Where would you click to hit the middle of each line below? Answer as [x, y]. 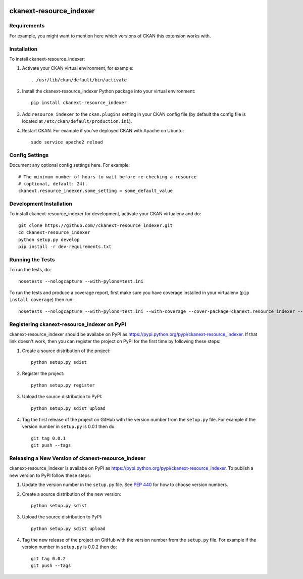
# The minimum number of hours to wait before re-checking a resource [108, 177]
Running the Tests [32, 259]
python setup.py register [63, 385]
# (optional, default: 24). [53, 184]
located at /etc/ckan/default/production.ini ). [77, 121]
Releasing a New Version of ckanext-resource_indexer [78, 458]
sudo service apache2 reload [67, 142]
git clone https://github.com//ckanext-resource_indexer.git [95, 225]
